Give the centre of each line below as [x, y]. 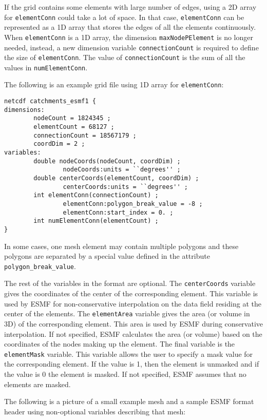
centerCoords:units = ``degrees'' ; [125, 187]
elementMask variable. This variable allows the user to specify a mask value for [129, 354]
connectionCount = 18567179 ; [85, 135]
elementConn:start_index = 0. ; [118, 212]
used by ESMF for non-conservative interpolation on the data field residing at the [133, 303]
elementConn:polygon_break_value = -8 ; [133, 204]
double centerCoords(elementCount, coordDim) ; [116, 178]
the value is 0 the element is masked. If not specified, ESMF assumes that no [125, 374]
